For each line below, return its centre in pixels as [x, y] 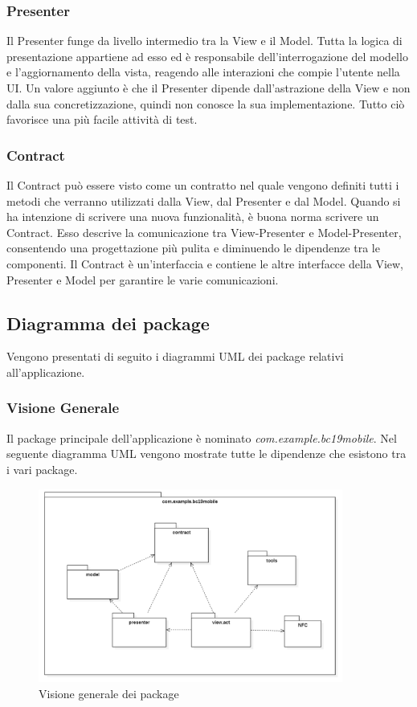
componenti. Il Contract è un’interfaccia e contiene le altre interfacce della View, [205, 263]
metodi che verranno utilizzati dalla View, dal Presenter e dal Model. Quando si [204, 200]
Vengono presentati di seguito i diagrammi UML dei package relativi [175, 356]
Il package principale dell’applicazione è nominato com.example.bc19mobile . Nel [202, 437]
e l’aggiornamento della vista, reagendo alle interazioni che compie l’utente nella [203, 72]
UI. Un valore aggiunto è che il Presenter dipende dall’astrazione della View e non [208, 88]
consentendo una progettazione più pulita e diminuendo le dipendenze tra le [193, 248]
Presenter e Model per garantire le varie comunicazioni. [143, 279]
